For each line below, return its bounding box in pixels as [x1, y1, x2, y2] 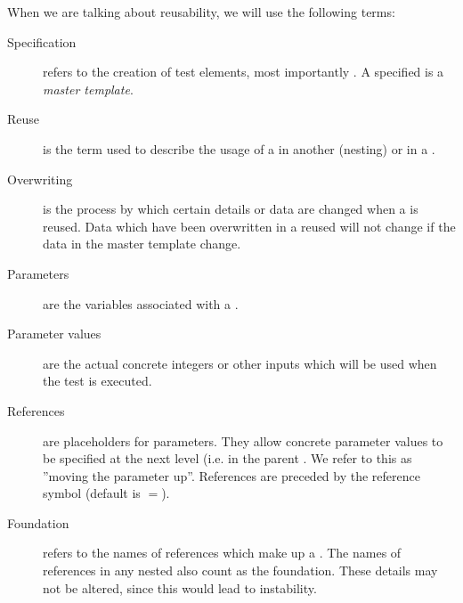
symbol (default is [43, 484, 141, 502]
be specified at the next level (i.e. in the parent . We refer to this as [43, 449, 412, 468]
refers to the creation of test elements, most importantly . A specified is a [43, 62, 444, 81]
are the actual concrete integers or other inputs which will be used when [43, 354, 437, 372]
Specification [7, 32, 77, 51]
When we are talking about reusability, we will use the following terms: [7, 3, 395, 20]
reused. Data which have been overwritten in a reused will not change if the [43, 216, 456, 235]
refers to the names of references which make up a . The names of [43, 543, 402, 562]
